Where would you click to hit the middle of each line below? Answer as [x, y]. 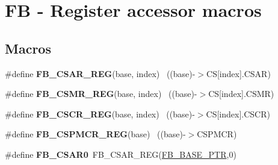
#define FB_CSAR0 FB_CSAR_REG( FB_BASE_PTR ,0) [121, 154]
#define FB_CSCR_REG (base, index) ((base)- [100, 114]
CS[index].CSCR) [238, 114]
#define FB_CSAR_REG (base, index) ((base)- [100, 73]
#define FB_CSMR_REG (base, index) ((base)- [101, 94]
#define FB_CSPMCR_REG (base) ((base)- [95, 134]
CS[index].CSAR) [239, 73]
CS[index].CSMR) [241, 94]
